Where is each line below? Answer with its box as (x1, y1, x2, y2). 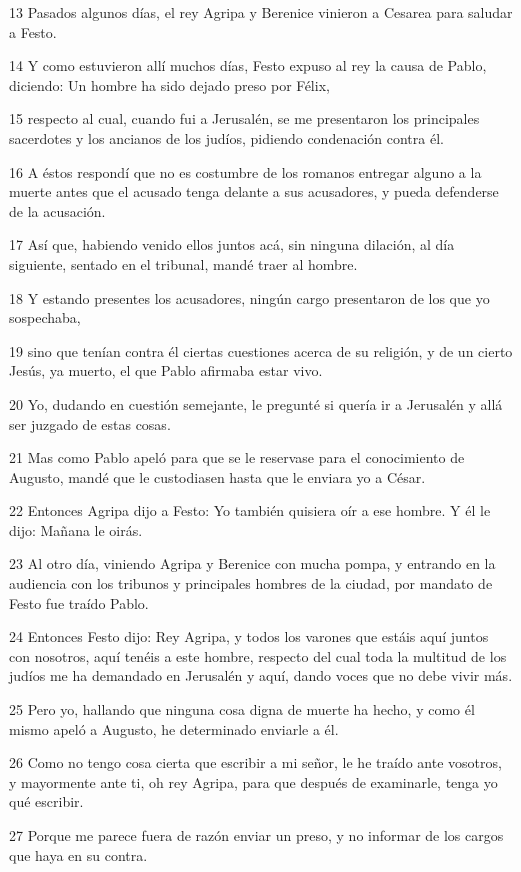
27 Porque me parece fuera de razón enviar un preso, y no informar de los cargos (9, 825, 504, 845)
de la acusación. (9, 200, 106, 221)
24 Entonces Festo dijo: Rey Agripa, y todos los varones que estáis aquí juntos (9, 626, 489, 647)
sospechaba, (9, 307, 81, 328)
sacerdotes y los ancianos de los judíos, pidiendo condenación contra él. (9, 127, 444, 148)
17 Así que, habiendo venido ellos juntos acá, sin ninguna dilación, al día (9, 234, 455, 255)
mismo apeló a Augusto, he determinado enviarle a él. (9, 718, 339, 739)
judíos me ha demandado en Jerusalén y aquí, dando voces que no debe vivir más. (9, 665, 513, 686)
